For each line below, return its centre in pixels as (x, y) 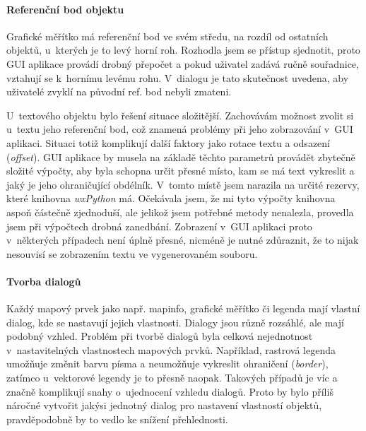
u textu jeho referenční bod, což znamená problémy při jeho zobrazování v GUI (180, 129)
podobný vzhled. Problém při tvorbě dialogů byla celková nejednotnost (160, 336)
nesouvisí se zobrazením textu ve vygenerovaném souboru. (132, 253)
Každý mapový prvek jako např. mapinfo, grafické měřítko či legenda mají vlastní (183, 308)
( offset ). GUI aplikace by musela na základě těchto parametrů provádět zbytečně (181, 157)
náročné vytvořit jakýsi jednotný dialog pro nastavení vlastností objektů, (164, 405)
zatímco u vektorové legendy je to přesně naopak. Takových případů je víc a (172, 378)
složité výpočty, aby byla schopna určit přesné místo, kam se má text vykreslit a (181, 171)
